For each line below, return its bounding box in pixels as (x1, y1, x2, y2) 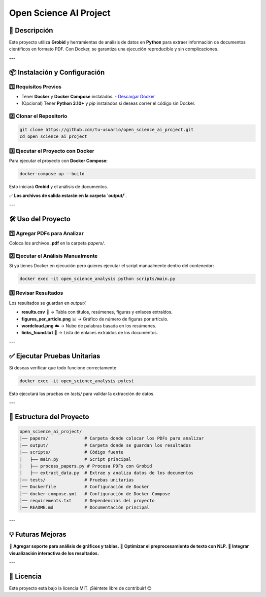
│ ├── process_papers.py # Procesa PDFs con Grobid (19, 463, 152, 469)
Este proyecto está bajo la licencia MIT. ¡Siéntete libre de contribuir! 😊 (9, 585, 152, 591)
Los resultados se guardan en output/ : (9, 300, 87, 306)
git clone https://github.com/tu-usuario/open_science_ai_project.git (19, 126, 194, 132)
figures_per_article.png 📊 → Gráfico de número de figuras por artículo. (21, 316, 168, 322)
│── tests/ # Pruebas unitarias (19, 477, 134, 482)
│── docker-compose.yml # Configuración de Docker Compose (19, 491, 170, 496)
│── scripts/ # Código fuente (19, 449, 124, 455)
